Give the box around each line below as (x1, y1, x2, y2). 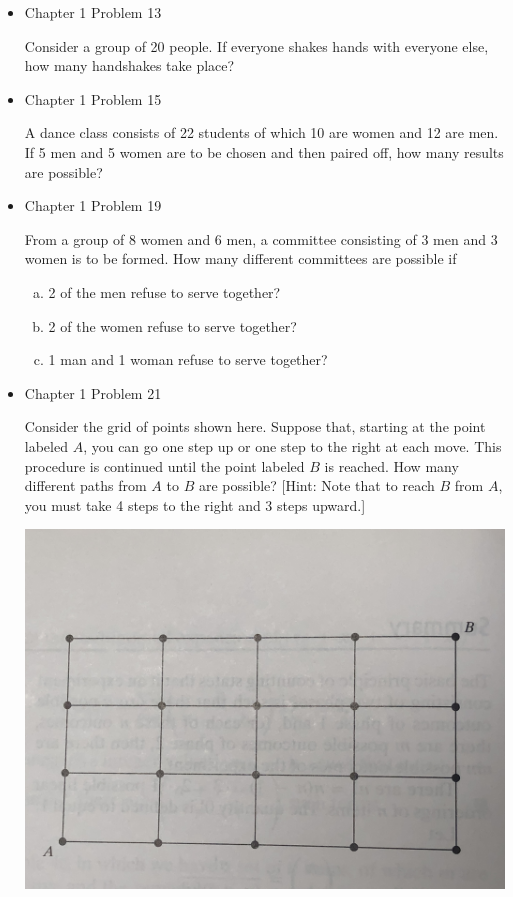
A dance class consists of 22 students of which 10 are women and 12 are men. (24, 122, 499, 143)
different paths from (24, 475, 147, 496)
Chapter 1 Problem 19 (24, 195, 162, 216)
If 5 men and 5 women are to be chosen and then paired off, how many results (24, 141, 504, 162)
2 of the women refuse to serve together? (48, 315, 297, 336)
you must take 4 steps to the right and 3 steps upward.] (24, 494, 366, 515)
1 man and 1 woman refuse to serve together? (48, 349, 328, 370)
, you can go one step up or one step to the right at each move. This (83, 435, 502, 456)
